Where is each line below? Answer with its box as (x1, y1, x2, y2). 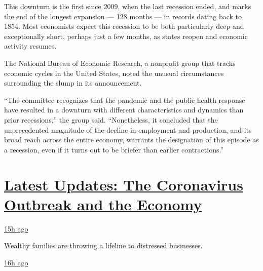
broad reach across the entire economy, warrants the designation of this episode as (4, 134, 259, 145)
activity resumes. (4, 41, 57, 51)
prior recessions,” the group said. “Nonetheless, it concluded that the (4, 114, 218, 125)
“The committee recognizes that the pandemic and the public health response (4, 94, 245, 105)
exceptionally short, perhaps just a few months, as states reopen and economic (4, 30, 248, 41)
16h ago (4, 257, 28, 267)
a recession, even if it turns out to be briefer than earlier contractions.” (4, 144, 224, 154)
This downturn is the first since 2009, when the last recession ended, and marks (4, 1, 251, 11)
